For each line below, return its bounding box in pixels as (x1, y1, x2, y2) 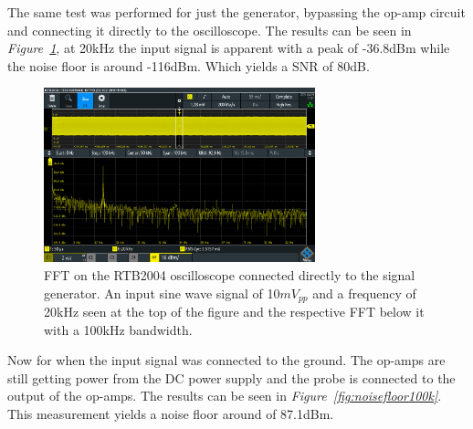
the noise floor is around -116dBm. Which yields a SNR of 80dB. (7, 56, 370, 75)
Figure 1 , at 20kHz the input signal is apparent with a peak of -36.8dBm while (7, 38, 450, 58)
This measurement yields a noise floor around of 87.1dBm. (7, 403, 334, 423)
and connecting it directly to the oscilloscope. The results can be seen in (7, 20, 412, 39)
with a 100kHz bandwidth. (44, 319, 193, 339)
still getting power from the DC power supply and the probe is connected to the (7, 368, 456, 387)
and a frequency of (312, 283, 416, 302)
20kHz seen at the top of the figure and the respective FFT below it (44, 302, 425, 321)
